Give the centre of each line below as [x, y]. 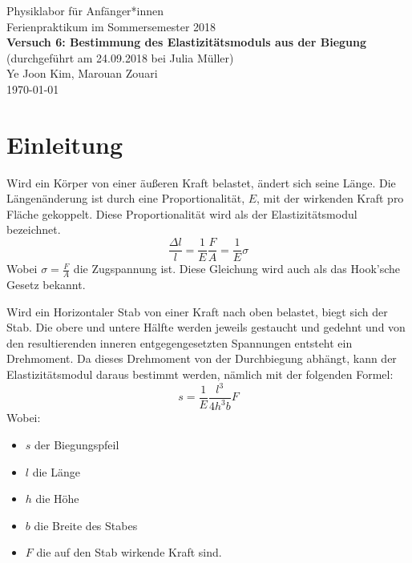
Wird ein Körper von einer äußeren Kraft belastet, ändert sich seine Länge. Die [201, 182]
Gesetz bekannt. [46, 284]
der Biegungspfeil [77, 445]
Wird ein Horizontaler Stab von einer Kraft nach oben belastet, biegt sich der [197, 311]
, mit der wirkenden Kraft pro [330, 198]
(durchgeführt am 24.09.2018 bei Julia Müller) [120, 57]
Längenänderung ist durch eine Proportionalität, [126, 198]
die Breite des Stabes [86, 525]
